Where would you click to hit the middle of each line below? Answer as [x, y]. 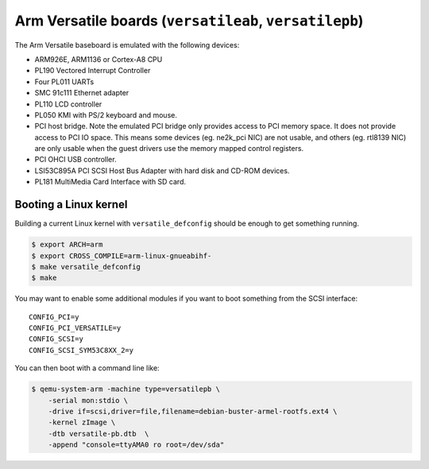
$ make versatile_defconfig [86, 267]
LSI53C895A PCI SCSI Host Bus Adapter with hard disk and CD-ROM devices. [162, 170]
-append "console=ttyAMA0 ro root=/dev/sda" [136, 445]
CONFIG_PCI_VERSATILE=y [75, 328]
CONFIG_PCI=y [54, 317]
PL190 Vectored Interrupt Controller [93, 71]
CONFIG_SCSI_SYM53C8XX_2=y [81, 350]
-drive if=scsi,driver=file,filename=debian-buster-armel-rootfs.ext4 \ [193, 411]
